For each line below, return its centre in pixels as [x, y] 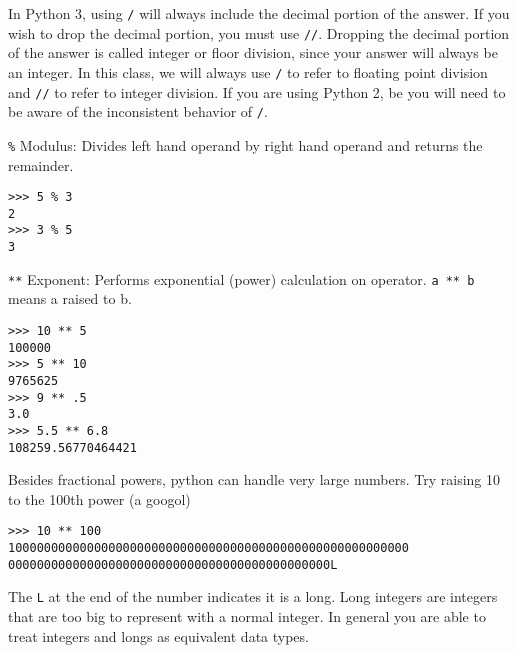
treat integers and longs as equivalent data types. [158, 635]
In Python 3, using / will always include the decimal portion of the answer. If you [259, 13]
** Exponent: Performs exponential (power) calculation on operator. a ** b [241, 278]
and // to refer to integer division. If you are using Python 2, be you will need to [257, 91]
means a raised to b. [70, 298]
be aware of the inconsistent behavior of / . [138, 111]
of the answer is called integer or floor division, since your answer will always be [253, 52]
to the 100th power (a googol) [99, 498]
